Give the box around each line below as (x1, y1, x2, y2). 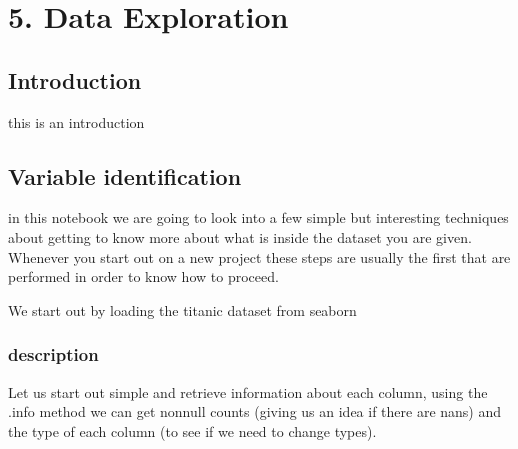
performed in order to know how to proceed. (8, 266, 279, 287)
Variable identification (8, 160, 242, 191)
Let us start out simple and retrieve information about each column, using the (8, 381, 488, 402)
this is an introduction (8, 111, 145, 132)
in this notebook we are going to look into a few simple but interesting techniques (8, 207, 509, 228)
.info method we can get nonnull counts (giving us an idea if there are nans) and (8, 401, 502, 422)
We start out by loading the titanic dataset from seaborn (8, 299, 357, 320)
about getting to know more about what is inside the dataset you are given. (8, 226, 472, 247)
